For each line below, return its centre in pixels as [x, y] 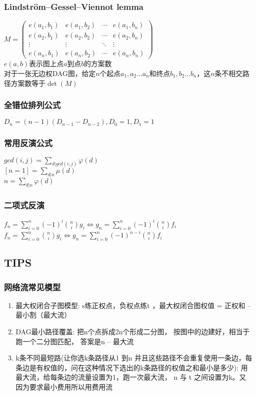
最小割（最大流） [43, 315]
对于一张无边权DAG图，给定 [50, 73]
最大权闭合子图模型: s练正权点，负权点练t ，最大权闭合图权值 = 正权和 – [133, 305]
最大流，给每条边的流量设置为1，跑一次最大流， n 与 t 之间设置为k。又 [131, 377]
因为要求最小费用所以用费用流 [64, 387]
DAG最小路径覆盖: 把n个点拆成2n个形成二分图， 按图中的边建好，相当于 [132, 332]
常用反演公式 [28, 143]
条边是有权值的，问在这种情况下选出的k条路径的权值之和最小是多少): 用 [132, 367]
